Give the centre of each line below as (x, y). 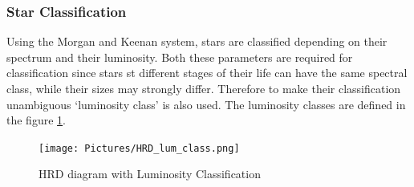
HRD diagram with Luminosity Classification (150, 174)
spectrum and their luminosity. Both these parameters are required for (180, 57)
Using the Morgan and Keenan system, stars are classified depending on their (197, 41)
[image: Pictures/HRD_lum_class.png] (139, 148)
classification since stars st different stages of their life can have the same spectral (207, 73)
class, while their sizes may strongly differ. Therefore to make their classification (204, 88)
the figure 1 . (36, 120)
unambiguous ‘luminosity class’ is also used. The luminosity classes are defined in (206, 104)
